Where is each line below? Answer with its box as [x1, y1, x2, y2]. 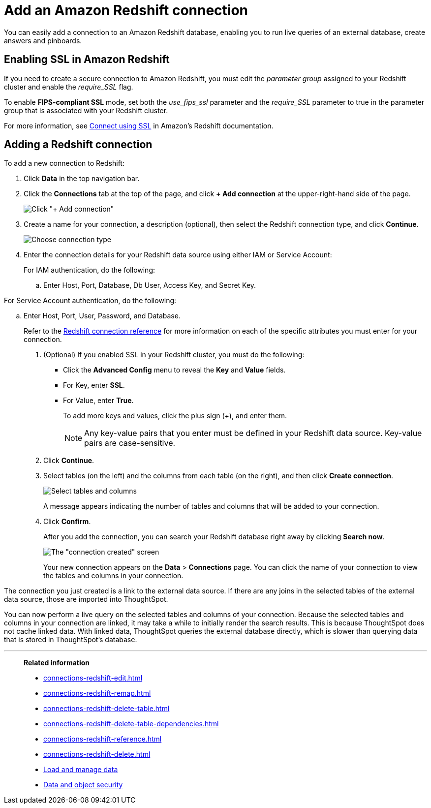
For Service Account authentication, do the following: [4, 296, 177, 305]
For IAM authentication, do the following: [24, 266, 155, 275]
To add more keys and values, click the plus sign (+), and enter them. [63, 411, 287, 420]
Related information [24, 658, 90, 667]
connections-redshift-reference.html [43, 735, 162, 744]
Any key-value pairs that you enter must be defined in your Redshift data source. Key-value [84, 428, 422, 438]
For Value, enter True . [63, 396, 134, 405]
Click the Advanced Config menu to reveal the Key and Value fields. [63, 366, 286, 374]
